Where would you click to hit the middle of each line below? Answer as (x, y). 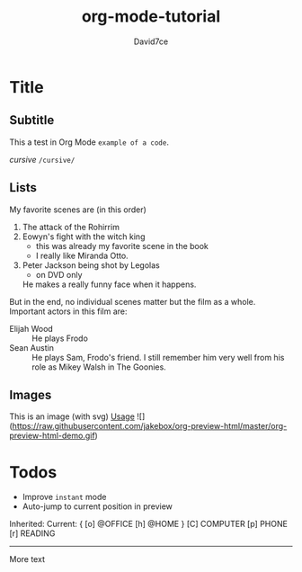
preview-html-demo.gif (53, 436)
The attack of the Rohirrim (71, 227)
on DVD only (59, 274)
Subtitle (32, 120)
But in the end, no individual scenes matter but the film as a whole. (133, 301)
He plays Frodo (60, 338)
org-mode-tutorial (151, 17)
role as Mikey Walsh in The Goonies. (99, 367)
